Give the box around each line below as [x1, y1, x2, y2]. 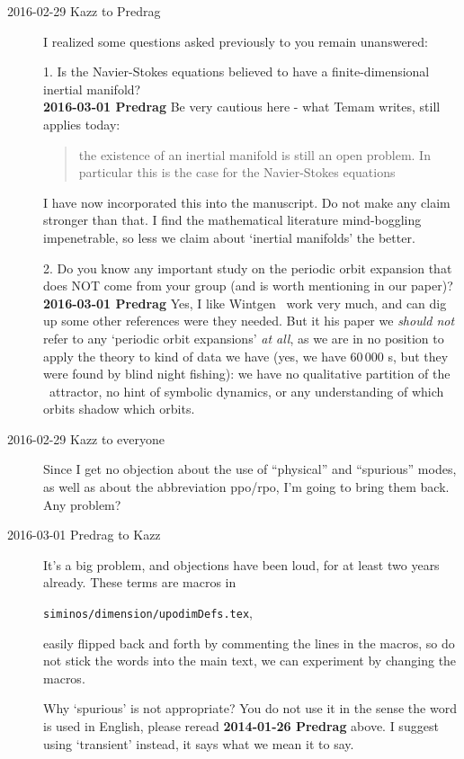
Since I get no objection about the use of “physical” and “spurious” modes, [43, 460, 457, 478]
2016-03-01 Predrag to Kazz [7, 525, 161, 544]
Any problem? [43, 495, 121, 513]
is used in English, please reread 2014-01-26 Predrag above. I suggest [43, 717, 439, 736]
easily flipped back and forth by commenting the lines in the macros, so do [43, 633, 455, 652]
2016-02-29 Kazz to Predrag [7, 2, 161, 20]
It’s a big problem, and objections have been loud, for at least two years [43, 555, 440, 574]
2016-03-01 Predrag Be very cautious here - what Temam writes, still [43, 97, 441, 116]
